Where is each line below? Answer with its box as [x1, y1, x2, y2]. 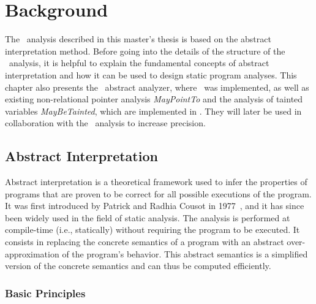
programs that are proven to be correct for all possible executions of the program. [5, 187, 312, 200]
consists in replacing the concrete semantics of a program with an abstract [5, 235, 284, 248]
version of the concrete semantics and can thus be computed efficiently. [5, 259, 271, 272]
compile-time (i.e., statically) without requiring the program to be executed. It [5, 223, 300, 236]
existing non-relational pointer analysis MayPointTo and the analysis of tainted [5, 93, 303, 105]
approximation [5, 247, 59, 260]
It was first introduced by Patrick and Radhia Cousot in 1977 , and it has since [5, 199, 304, 212]
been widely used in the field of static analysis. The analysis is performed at [5, 211, 290, 224]
